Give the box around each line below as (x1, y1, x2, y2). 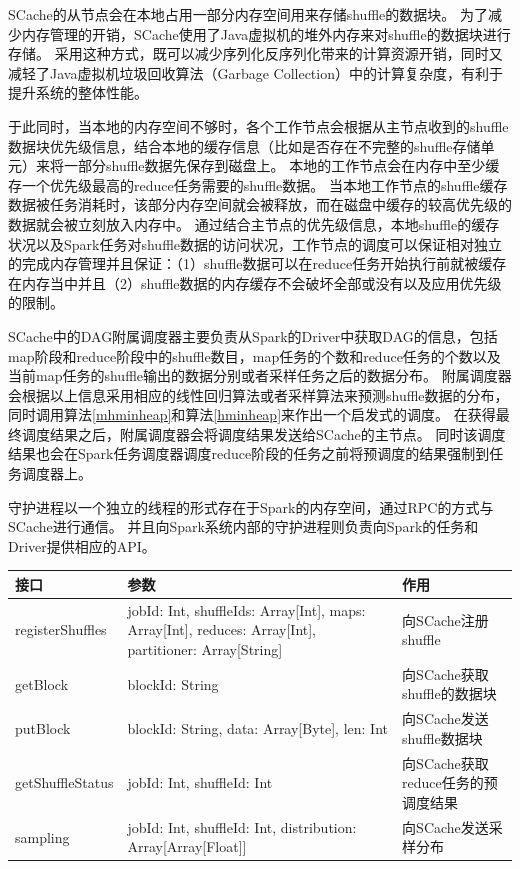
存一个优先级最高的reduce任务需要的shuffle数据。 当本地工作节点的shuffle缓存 (8, 174, 508, 195)
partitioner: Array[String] (127, 638, 283, 659)
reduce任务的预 (402, 772, 498, 793)
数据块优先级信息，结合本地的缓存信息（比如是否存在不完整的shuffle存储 (8, 135, 481, 156)
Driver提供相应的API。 (8, 535, 156, 556)
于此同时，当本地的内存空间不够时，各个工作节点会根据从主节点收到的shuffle (8, 115, 509, 136)
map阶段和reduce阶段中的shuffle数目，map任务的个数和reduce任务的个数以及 (8, 345, 501, 366)
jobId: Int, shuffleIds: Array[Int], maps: (127, 599, 366, 620)
